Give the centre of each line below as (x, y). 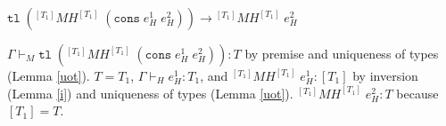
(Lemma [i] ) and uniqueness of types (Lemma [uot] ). (150, 93)
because (417, 93)
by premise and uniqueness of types (342, 53)
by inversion (385, 75)
